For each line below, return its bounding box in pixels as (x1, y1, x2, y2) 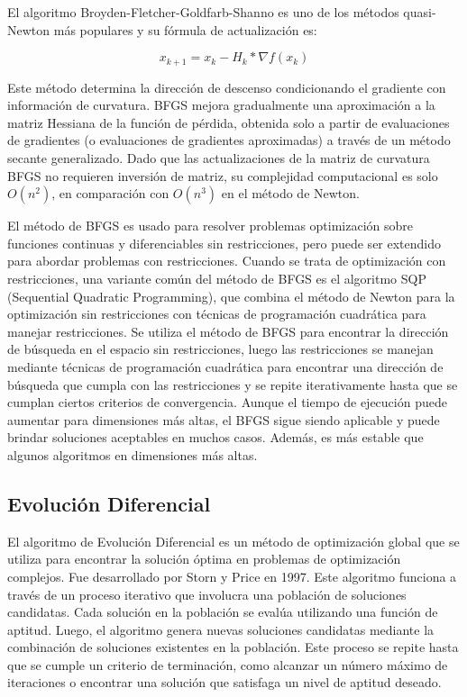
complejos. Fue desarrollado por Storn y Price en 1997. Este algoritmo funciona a (7, 566, 457, 585)
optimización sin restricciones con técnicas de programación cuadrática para (7, 304, 426, 323)
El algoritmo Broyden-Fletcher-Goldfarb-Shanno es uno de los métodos (7, 3, 399, 21)
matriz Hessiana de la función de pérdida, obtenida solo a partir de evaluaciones (7, 113, 450, 131)
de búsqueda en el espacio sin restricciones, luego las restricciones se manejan (7, 339, 434, 358)
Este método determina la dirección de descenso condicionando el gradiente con (7, 77, 446, 96)
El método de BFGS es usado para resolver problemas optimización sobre (7, 216, 414, 235)
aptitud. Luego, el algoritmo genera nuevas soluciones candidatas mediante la (7, 620, 435, 638)
